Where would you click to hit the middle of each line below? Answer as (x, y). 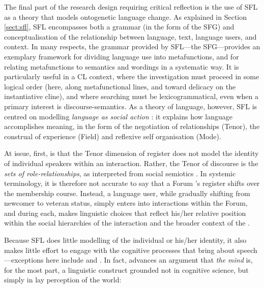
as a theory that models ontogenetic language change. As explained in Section (126, 17)
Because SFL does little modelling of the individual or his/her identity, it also (125, 240)
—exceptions (24, 260)
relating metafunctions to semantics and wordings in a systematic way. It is (122, 66)
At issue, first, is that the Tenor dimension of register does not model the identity (131, 153)
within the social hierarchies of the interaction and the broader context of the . (127, 223)
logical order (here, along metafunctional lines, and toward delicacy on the (120, 86)
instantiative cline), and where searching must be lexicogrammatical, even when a (131, 96)
